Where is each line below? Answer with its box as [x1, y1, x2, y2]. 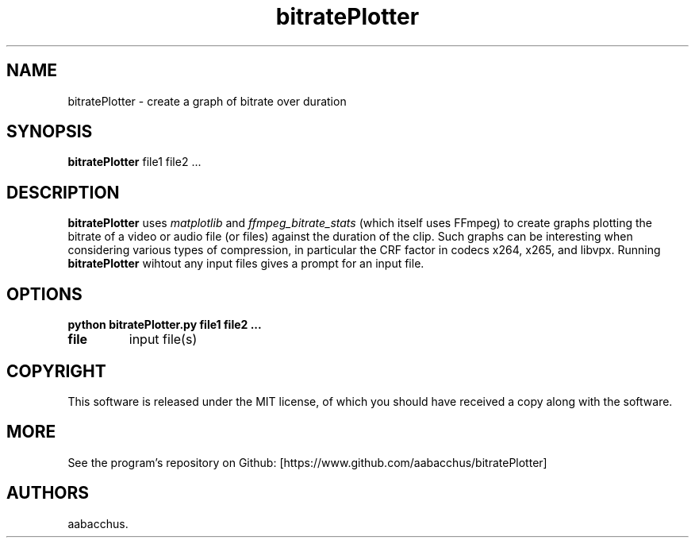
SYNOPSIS [6, 122, 93, 142]
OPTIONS [6, 284, 83, 304]
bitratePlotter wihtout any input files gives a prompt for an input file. [67, 257, 424, 271]
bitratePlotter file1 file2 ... [67, 155, 202, 169]
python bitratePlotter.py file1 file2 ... [67, 318, 262, 332]
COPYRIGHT [6, 361, 106, 381]
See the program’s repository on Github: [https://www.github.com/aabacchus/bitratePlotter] [67, 455, 547, 469]
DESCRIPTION [6, 182, 120, 203]
